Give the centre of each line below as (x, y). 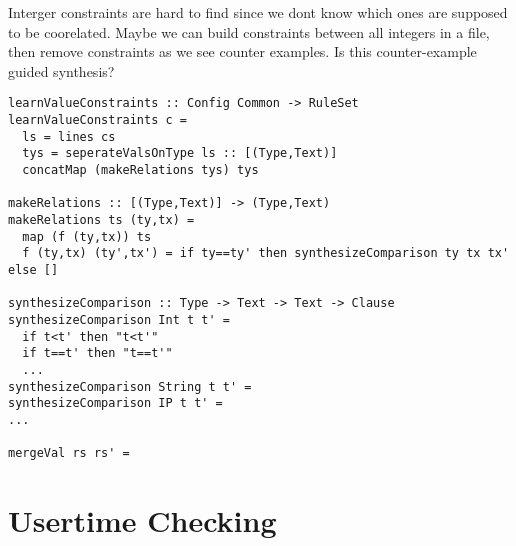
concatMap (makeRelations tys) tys (140, 170)
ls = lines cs (69, 136)
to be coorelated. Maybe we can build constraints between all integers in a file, (249, 31)
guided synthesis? (61, 70)
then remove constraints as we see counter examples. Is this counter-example (242, 51)
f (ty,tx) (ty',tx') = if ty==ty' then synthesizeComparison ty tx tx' (266, 253)
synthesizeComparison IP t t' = (115, 403)
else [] (33, 269)
